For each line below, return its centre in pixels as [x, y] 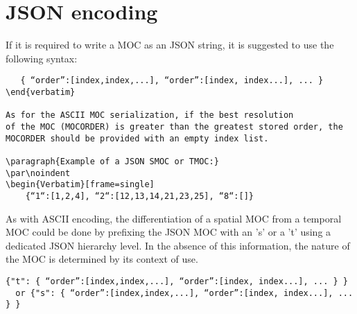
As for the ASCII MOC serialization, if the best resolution [150, 115]
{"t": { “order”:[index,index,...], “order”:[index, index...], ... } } [177, 281]
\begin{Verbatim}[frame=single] [80, 185]
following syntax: [42, 58]
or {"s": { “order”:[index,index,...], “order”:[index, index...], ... [184, 293]
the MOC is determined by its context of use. [102, 259]
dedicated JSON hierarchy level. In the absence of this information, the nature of [178, 245]
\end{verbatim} [41, 92]
